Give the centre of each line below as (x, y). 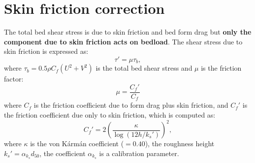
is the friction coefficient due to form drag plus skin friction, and (131, 105)
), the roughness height (180, 143)
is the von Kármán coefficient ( (77, 143)
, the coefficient (63, 153)
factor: (14, 79)
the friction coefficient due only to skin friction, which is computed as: (110, 115)
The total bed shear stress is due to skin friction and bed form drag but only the (128, 32)
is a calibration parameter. (139, 153)
